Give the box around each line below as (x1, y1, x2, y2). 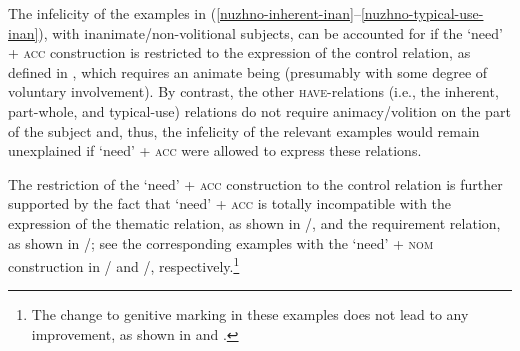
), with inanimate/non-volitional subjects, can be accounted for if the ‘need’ (38, 22, 503, 43)
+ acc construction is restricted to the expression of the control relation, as (8, 42, 471, 63)
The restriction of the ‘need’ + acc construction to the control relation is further (8, 173, 503, 194)
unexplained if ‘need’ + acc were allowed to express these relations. (8, 140, 422, 161)
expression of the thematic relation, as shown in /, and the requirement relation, (8, 212, 501, 233)
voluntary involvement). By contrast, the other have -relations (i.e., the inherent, (8, 81, 499, 102)
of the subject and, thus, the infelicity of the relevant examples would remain (8, 120, 480, 141)
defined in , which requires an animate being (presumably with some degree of (8, 61, 488, 82)
